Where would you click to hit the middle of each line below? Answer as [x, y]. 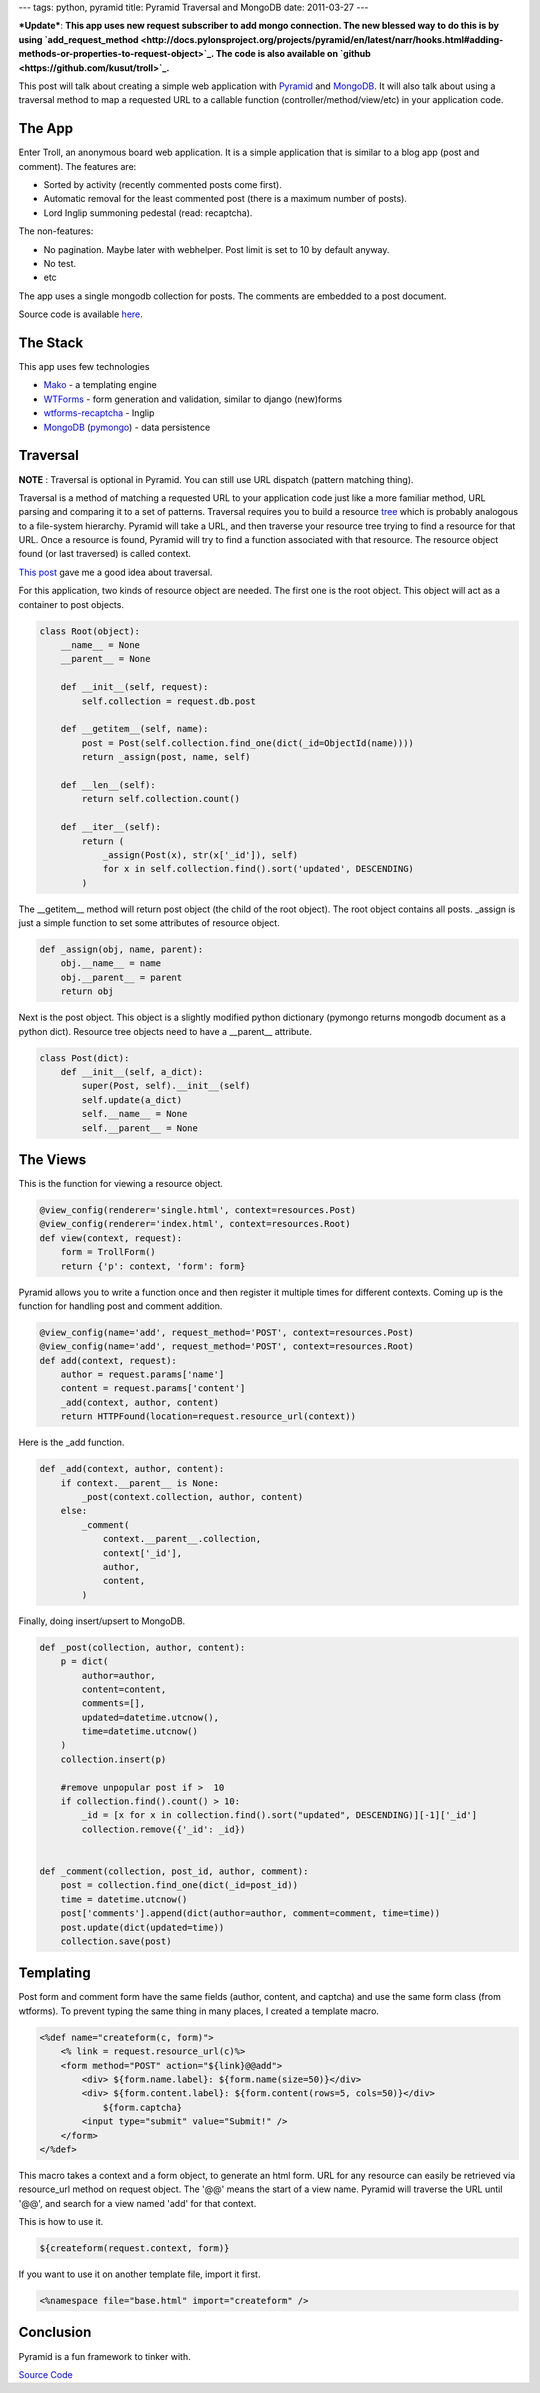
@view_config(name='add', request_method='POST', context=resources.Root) [227, 1346]
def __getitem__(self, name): [134, 729]
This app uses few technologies [84, 367]
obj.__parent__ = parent [121, 977]
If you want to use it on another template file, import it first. [139, 2274]
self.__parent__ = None [140, 1128]
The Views [52, 1159]
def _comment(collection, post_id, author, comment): [174, 1871]
